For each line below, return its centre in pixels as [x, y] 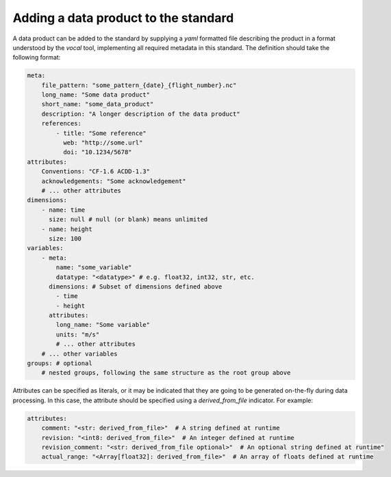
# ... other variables [79, 354]
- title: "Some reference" [101, 133]
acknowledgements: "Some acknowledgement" [114, 181]
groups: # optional [60, 364]
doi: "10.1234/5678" [98, 152]
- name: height [67, 229]
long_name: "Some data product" [96, 95]
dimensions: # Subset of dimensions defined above [136, 286]
